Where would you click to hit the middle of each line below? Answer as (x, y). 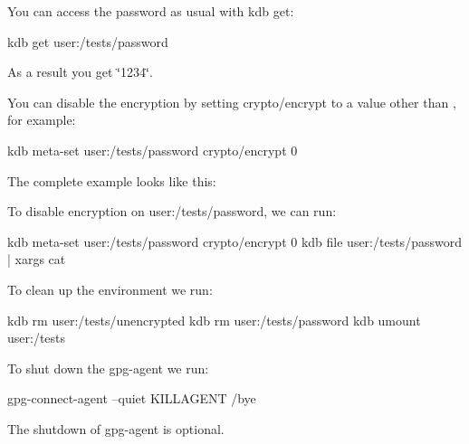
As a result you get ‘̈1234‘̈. (80, 72)
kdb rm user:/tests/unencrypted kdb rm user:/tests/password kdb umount (214, 320)
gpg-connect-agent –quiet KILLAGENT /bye (132, 398)
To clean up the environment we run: (110, 289)
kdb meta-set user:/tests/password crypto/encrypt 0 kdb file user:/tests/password (234, 241)
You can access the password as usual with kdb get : (151, 11)
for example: (42, 120)
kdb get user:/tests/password (88, 41)
